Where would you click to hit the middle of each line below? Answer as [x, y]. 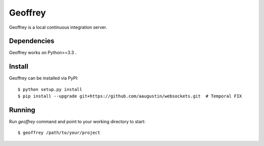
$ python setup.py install [50, 89]
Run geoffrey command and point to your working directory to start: [77, 122]
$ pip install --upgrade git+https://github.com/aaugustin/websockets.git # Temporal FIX [130, 96]
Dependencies [32, 41]
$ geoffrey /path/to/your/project [59, 133]
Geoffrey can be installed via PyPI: [44, 78]
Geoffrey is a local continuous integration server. [58, 27]
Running [22, 110]
